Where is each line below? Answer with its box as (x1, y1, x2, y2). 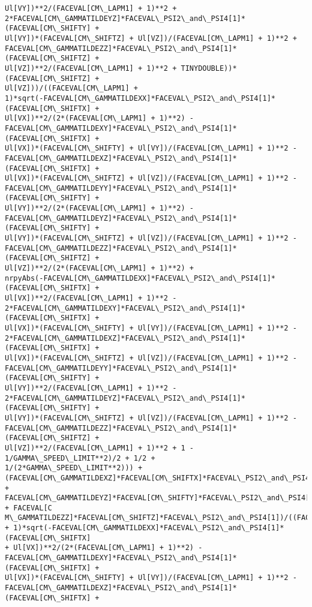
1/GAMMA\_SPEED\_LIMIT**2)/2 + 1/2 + (5, 453, 155, 462)
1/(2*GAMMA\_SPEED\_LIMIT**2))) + (5, 464, 143, 473)
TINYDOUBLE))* (181, 64, 237, 73)
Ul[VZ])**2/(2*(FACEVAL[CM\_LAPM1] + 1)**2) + (5, 264, 194, 273)
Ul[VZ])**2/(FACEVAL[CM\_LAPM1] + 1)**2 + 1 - (5, 443, 194, 452)
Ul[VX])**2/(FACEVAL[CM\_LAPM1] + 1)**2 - (5, 294, 177, 303)
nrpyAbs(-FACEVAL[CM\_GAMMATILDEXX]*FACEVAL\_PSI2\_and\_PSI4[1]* (5, 274, 276, 283)
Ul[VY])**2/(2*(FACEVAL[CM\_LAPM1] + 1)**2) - (5, 204, 194, 213)
